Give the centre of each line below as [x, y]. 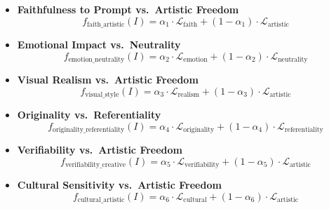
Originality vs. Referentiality [89, 115]
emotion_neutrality [96, 60]
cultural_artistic [101, 200]
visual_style [102, 95]
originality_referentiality [89, 130]
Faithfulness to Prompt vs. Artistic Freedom [128, 9]
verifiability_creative [95, 165]
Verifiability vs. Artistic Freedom [100, 150]
